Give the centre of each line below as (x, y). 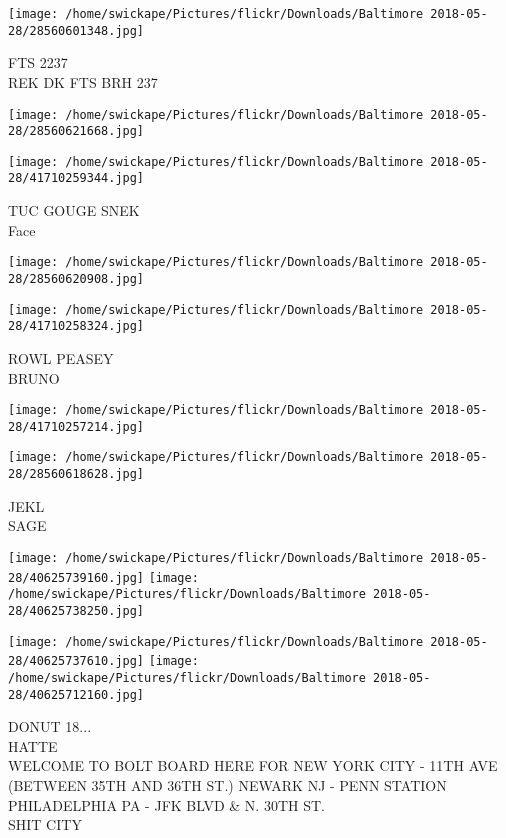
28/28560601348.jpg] (76, 30)
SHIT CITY (45, 824)
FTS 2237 (38, 62)
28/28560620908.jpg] (76, 278)
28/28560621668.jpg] (76, 131)
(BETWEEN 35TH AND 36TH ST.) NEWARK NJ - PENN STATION (227, 784)
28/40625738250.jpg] (76, 610)
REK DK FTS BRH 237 (83, 81)
